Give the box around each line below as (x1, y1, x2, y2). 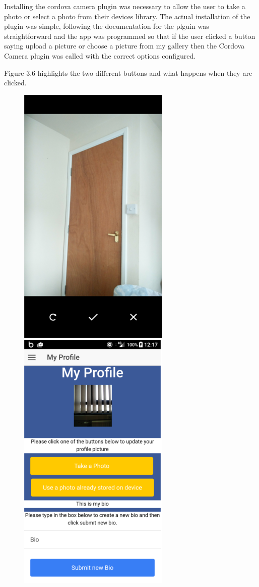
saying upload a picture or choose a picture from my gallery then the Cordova (4, 40, 245, 51)
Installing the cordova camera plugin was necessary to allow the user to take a (4, 1, 245, 11)
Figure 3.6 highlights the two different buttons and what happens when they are (4, 67, 252, 78)
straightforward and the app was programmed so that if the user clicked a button (4, 30, 255, 41)
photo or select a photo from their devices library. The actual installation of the (4, 11, 250, 21)
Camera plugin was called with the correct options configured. (4, 50, 196, 61)
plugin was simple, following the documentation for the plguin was (4, 21, 209, 31)
